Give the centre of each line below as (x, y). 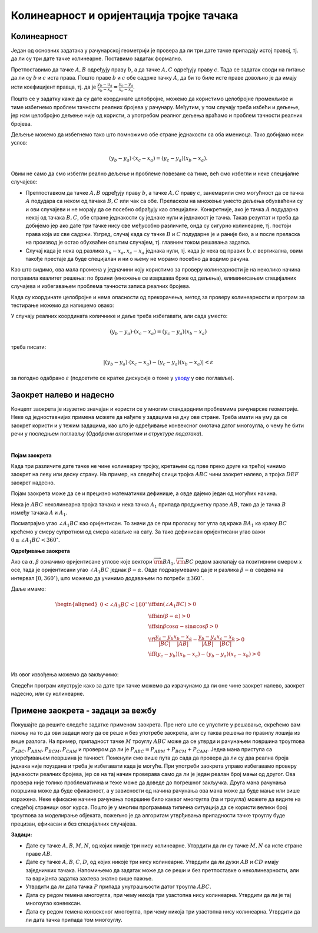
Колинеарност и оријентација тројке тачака (125, 15)
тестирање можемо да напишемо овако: (62, 305)
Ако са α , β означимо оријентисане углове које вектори (82, 561)
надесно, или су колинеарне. (48, 694)
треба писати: (29, 347)
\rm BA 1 (163, 562)
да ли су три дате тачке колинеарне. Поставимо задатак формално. (97, 58)
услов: (19, 143)
